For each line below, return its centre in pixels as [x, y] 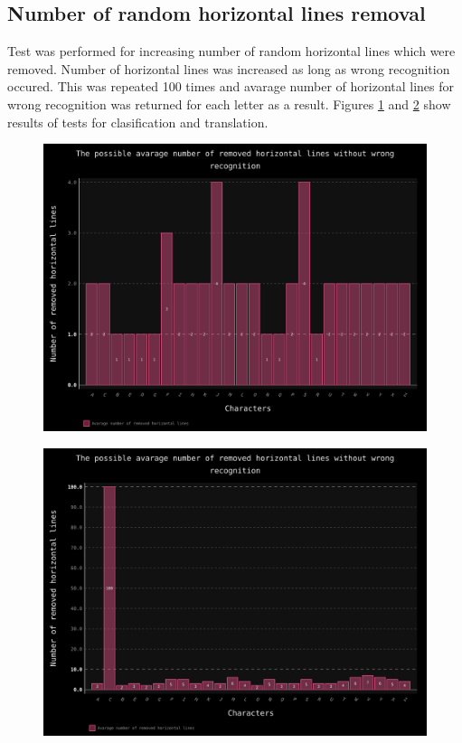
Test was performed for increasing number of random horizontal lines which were [231, 51]
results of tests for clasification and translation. [138, 122]
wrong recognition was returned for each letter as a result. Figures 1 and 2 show [229, 103]
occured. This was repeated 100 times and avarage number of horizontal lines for [231, 86]
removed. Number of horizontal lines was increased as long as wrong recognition [229, 68]
